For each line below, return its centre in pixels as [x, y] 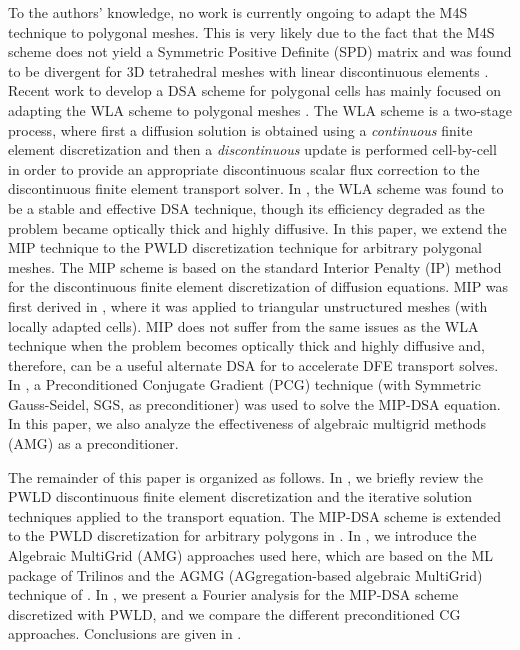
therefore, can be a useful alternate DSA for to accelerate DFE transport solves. [253, 364]
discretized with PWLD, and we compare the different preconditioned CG [234, 613]
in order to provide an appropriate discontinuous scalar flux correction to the [244, 168]
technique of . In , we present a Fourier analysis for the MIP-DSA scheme [233, 594]
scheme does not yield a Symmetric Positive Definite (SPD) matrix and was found [260, 51]
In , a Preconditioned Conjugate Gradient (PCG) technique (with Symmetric [244, 384]
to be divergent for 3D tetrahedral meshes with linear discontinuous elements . [248, 70]
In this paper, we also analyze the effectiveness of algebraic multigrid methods [247, 423]
